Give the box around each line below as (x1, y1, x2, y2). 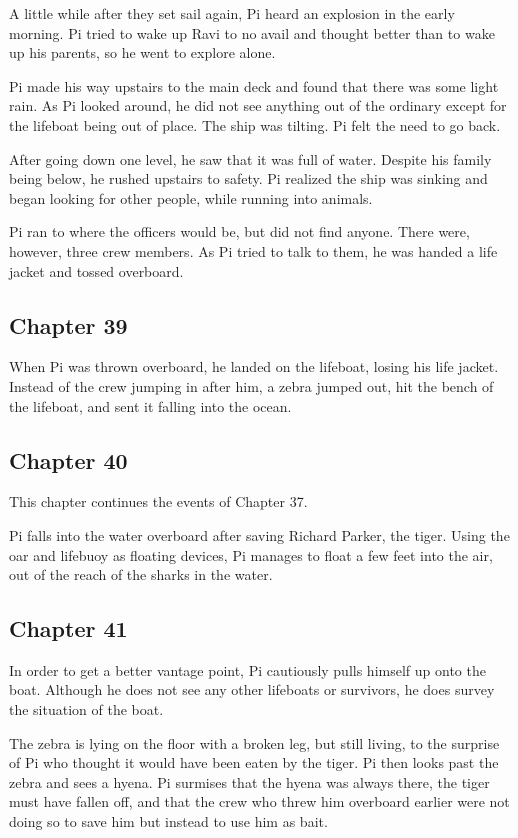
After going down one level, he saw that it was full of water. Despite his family (9, 148, 492, 169)
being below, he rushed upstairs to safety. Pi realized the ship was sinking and (9, 168, 488, 189)
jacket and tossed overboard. (9, 260, 184, 281)
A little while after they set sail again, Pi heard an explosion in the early (9, 3, 455, 23)
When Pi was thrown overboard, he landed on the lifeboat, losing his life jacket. (9, 356, 499, 377)
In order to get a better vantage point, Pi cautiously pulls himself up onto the (9, 659, 486, 680)
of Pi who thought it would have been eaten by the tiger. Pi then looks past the (9, 752, 499, 773)
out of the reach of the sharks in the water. (9, 564, 273, 585)
